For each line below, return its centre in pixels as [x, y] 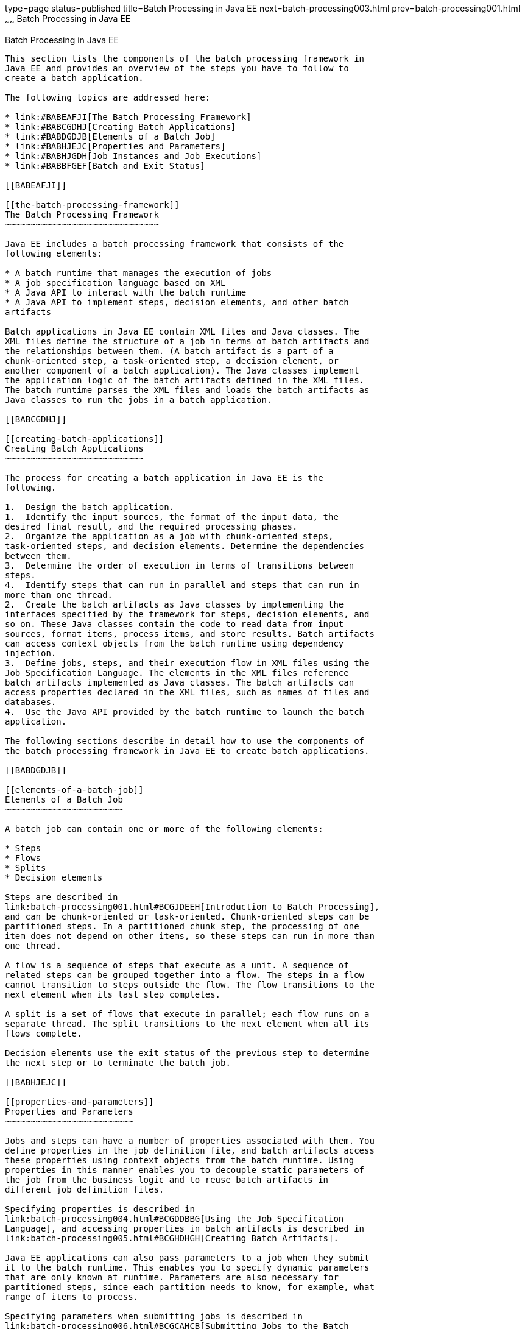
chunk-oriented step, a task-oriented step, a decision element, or [172, 360]
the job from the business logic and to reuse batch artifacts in [167, 1179]
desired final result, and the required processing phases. [151, 526]
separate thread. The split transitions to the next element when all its [187, 1023]
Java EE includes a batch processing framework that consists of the [174, 243]
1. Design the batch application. [90, 507]
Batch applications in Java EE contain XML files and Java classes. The [182, 331]
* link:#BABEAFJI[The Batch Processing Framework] [128, 117]
